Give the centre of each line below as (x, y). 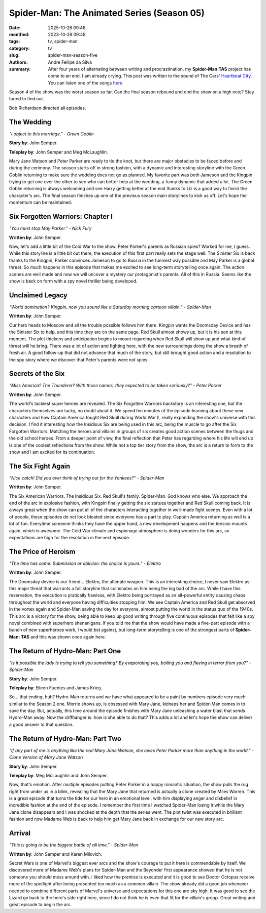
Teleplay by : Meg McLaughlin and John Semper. (58, 775)
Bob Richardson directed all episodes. (48, 108)
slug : (14, 55)
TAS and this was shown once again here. (63, 636)
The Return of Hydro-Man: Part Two (65, 738)
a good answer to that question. (41, 724)
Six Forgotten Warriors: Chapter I (61, 217)
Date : (15, 28)
